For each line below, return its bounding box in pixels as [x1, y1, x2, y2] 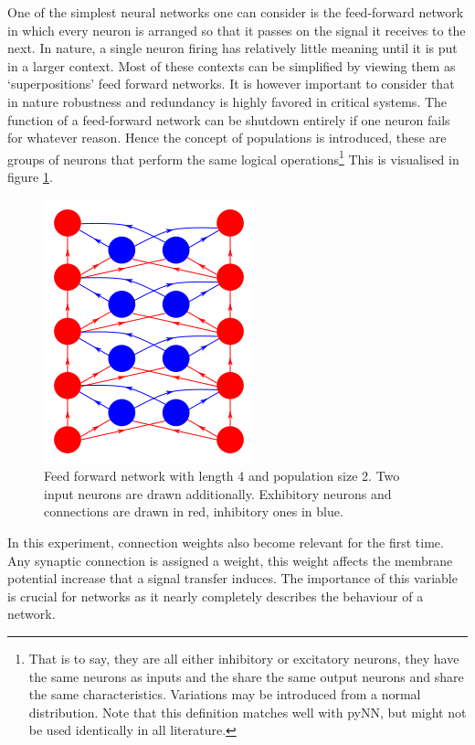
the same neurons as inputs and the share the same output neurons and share [28, 666, 464, 686]
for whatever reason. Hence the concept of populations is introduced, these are [7, 128, 447, 147]
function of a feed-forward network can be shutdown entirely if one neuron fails [7, 110, 450, 129]
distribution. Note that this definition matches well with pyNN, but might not [28, 702, 467, 721]
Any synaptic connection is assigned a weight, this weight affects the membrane [7, 550, 453, 569]
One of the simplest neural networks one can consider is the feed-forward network [7, 3, 464, 21]
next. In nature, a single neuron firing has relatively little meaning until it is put [7, 38, 458, 58]
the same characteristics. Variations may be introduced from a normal [28, 685, 421, 704]
